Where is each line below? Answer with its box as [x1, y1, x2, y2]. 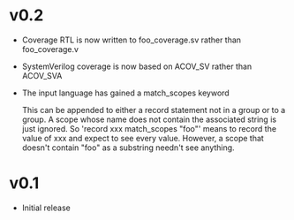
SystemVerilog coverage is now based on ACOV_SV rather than [21, 61, 253, 72]
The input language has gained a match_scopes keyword [21, 87, 230, 98]
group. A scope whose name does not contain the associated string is [21, 114, 276, 125]
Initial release [21, 202, 71, 213]
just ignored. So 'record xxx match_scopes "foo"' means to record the [21, 123, 276, 133]
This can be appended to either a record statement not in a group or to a [21, 104, 286, 115]
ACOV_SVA [21, 70, 63, 80]
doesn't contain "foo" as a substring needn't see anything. [21, 142, 236, 153]
